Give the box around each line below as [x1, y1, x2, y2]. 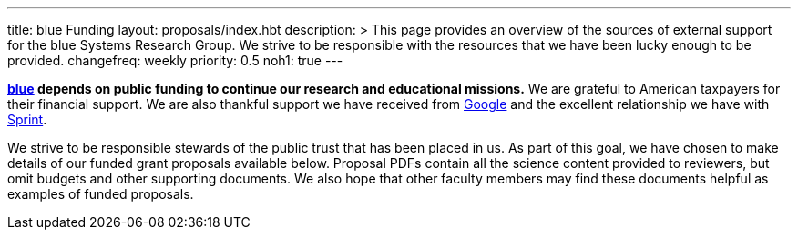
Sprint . [7, 112, 47, 127]
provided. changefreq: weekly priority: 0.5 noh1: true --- [7, 53, 343, 68]
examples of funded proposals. [7, 186, 194, 202]
